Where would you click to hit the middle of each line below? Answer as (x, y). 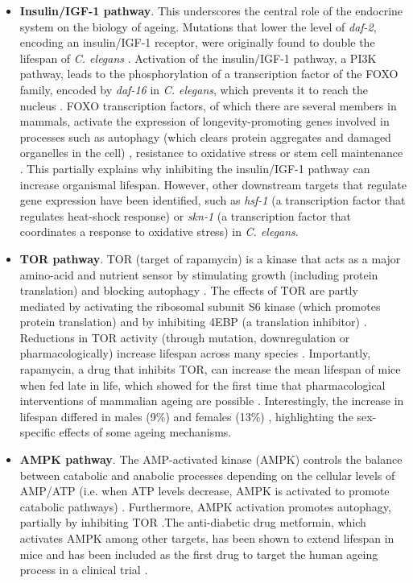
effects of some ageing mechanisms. (145, 432)
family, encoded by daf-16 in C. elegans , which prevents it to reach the (194, 89)
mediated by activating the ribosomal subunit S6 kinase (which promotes (200, 306)
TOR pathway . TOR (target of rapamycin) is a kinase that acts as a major (210, 258)
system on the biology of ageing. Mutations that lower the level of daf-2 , (198, 26)
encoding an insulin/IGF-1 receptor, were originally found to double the (197, 42)
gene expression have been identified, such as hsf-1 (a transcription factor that (213, 200)
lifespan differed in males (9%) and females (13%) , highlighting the (186, 416)
